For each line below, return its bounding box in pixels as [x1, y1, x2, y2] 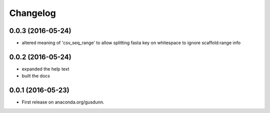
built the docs [21, 73, 50, 79]
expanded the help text [21, 65, 69, 72]
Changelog [9, 7, 56, 18]
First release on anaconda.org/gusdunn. [21, 99, 104, 105]
